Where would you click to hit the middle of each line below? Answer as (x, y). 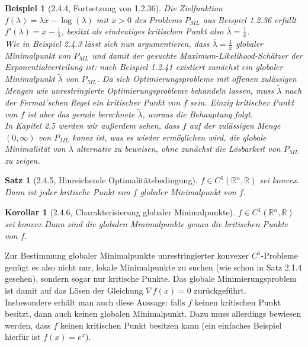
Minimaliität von (35, 149)
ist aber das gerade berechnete (81, 114)
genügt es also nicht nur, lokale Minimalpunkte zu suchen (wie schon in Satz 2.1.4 (153, 267)
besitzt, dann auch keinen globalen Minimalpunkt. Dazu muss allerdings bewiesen (153, 313)
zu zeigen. (23, 160)
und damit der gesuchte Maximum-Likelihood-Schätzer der (197, 55)
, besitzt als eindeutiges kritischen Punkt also (142, 31)
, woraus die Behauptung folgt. (198, 114)
